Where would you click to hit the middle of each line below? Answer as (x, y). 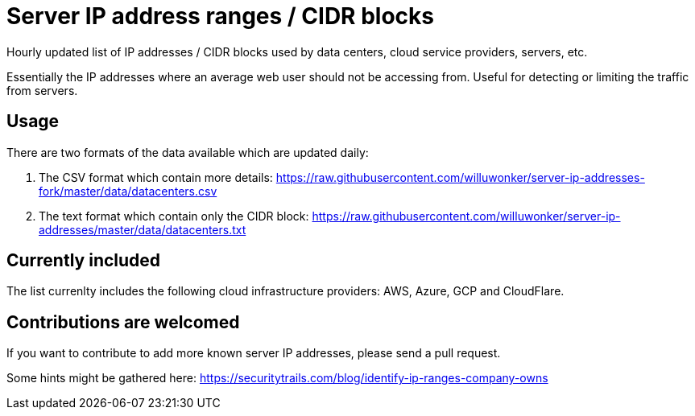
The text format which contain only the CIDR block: (174, 216)
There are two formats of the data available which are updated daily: (188, 152)
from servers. (42, 90)
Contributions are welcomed (123, 322)
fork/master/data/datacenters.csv (128, 191)
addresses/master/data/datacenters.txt (143, 229)
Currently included (84, 261)
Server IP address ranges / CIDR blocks (220, 16)
